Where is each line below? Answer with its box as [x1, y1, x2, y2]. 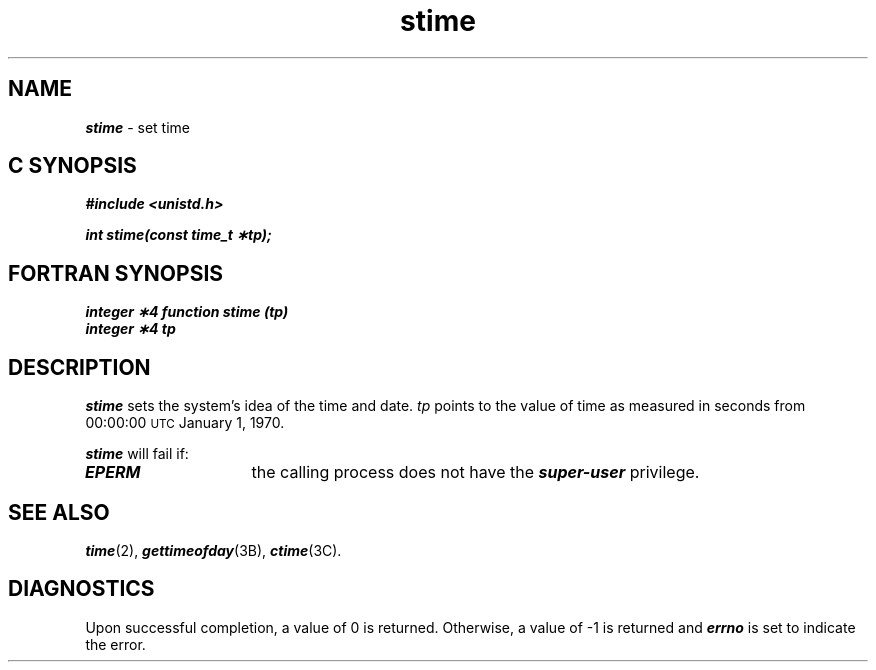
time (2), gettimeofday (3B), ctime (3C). [85, 541, 342, 559]
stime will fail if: [85, 445, 189, 463]
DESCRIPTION [8, 354, 151, 380]
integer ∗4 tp [85, 320, 176, 338]
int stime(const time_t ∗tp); [85, 226, 272, 244]
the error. [85, 635, 146, 653]
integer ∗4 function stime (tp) [85, 303, 289, 321]
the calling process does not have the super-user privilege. [251, 462, 700, 483]
